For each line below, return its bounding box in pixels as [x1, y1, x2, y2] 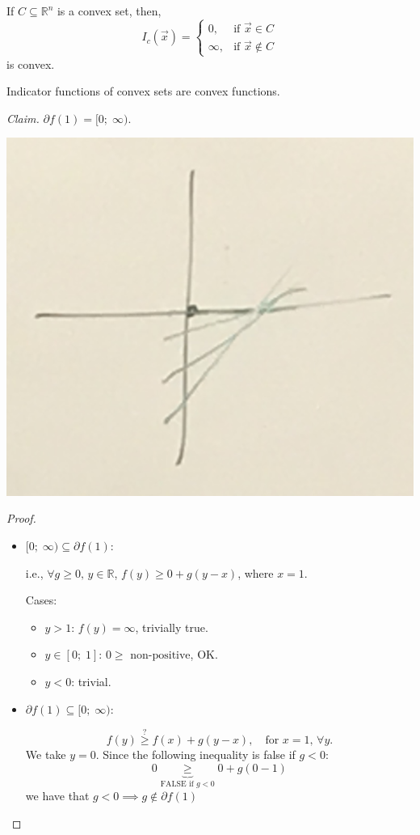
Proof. [6, 510, 36, 527]
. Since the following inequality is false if [95, 746, 296, 763]
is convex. [6, 55, 55, 72]
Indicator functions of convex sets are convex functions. [6, 83, 280, 100]
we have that [25, 787, 90, 804]
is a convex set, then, [57, 2, 162, 19]
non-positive [130, 650, 191, 662]
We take [25, 746, 66, 763]
